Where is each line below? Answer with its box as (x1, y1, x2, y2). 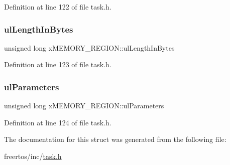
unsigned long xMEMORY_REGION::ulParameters (4, 100, 164, 111)
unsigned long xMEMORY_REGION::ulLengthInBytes (4, 42, 175, 53)
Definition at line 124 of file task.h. (4, 117, 111, 127)
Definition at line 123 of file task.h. (4, 59, 111, 70)
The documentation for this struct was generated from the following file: (4, 134, 226, 144)
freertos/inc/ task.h (4, 151, 62, 161)
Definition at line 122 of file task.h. (4, 2, 111, 12)
